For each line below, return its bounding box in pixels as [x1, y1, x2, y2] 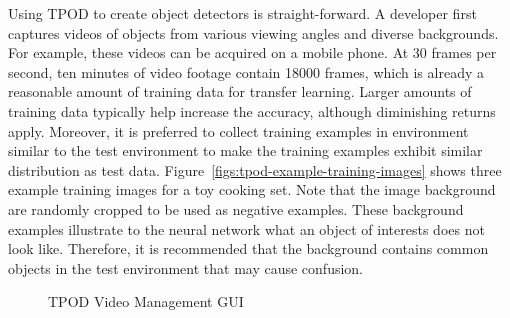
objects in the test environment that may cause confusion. [8, 257, 363, 278]
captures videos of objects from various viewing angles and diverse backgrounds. [8, 22, 499, 43]
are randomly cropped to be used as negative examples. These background [8, 198, 464, 219]
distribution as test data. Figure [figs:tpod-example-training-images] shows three [8, 159, 502, 180]
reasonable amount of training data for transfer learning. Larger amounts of [8, 81, 472, 102]
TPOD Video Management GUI [48, 291, 244, 312]
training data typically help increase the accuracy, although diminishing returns [8, 100, 496, 121]
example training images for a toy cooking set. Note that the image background [8, 179, 496, 200]
